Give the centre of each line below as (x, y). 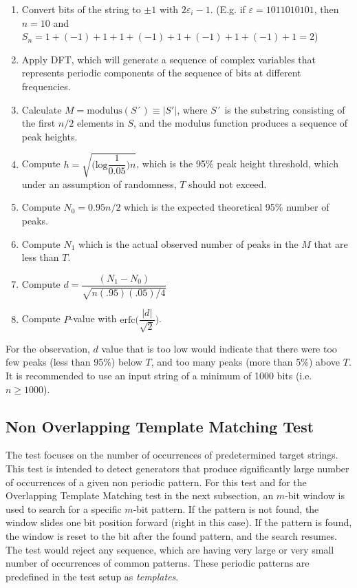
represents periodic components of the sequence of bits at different (161, 73)
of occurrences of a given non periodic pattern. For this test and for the (156, 482)
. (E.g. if (228, 9)
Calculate (42, 109)
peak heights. (50, 136)
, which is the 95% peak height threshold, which (237, 164)
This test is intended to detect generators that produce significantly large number (177, 468)
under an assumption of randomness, (99, 183)
